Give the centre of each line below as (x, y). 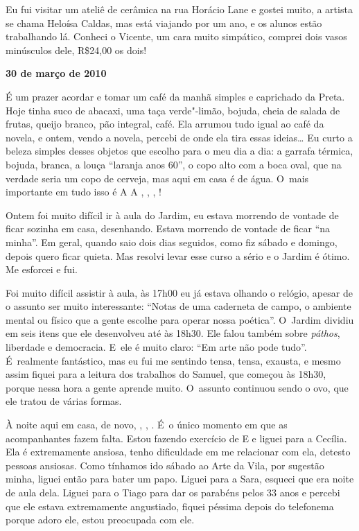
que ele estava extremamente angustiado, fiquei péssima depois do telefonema (170, 506)
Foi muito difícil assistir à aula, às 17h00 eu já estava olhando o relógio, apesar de (179, 292)
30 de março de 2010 (56, 73)
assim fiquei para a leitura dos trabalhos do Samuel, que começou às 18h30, (166, 374)
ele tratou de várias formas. (64, 401)
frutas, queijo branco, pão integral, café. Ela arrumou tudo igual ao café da (165, 124)
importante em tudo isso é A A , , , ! (84, 192)
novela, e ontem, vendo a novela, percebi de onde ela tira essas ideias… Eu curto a (179, 137)
